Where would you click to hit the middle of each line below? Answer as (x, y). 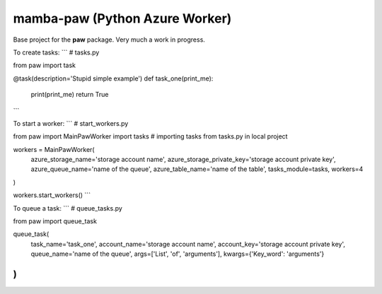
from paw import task (44, 65)
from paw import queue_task (55, 221)
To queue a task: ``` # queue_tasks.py (68, 208)
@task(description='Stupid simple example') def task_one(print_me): (113, 78)
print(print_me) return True (70, 95)
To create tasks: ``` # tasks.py (56, 52)
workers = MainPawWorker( (54, 149)
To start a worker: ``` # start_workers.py (71, 123)
